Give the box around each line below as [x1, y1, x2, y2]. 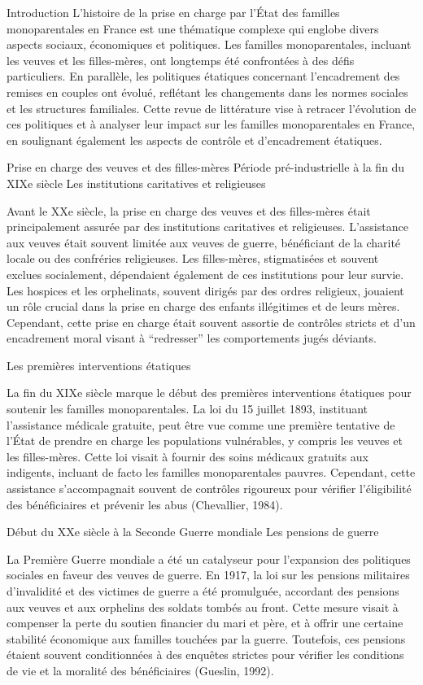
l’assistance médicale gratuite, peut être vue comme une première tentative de [7, 416, 395, 433]
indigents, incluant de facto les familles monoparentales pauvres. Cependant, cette [7, 464, 416, 481]
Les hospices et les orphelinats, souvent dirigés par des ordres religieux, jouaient [7, 281, 404, 299]
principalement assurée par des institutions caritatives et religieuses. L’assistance [7, 218, 408, 235]
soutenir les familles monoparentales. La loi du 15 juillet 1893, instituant [7, 400, 368, 417]
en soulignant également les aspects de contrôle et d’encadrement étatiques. [7, 131, 382, 148]
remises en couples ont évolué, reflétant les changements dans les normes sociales [7, 83, 408, 100]
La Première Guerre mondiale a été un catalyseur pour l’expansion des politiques [7, 550, 411, 567]
